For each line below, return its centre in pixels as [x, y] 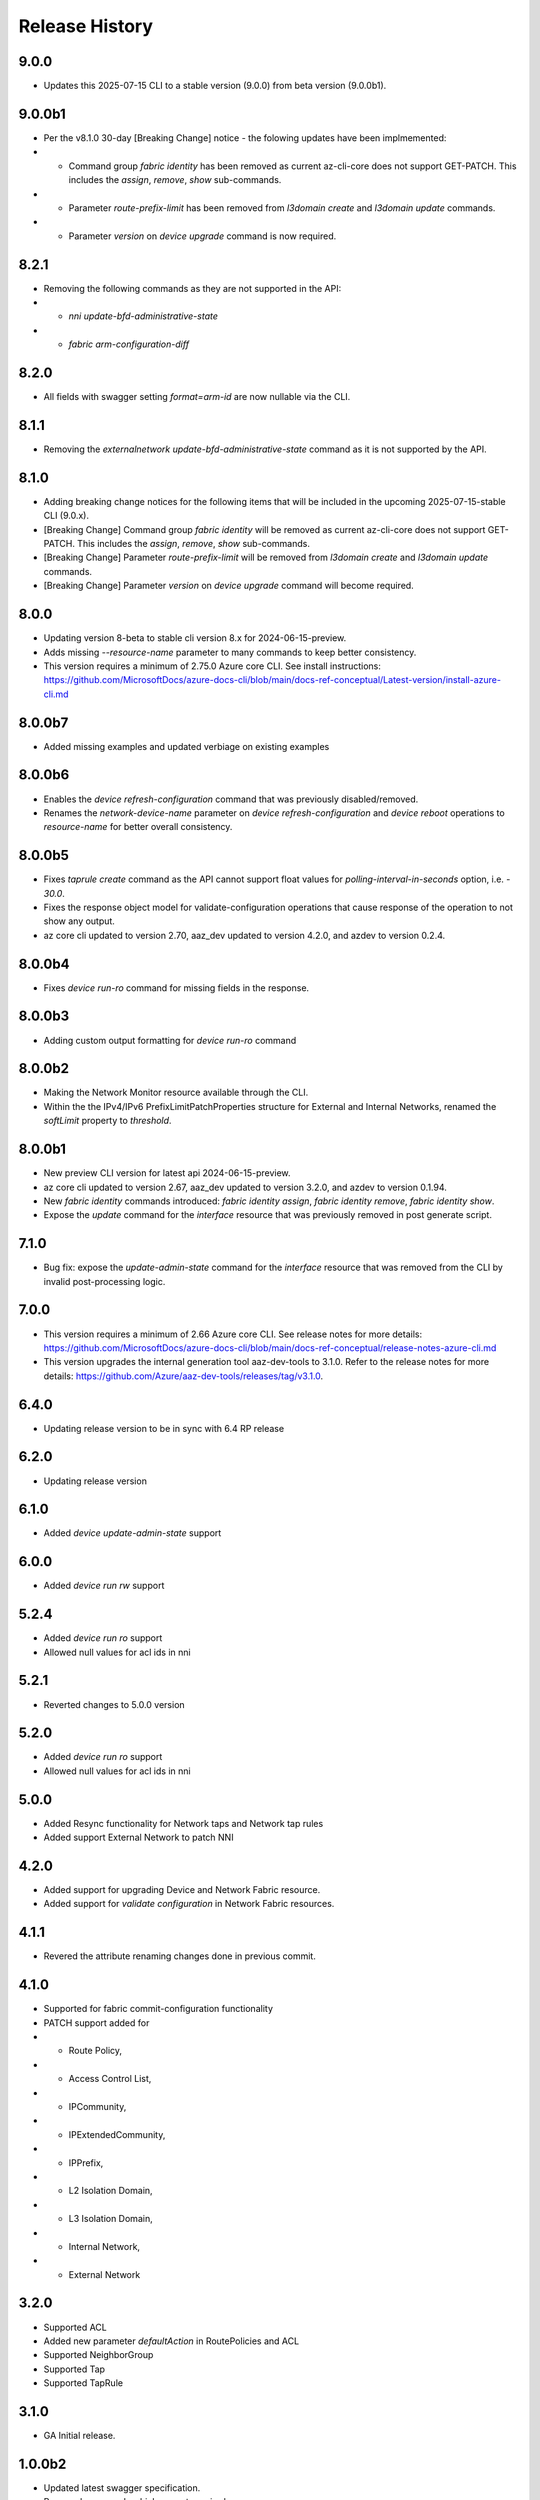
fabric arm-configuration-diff [129, 344]
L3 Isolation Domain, [111, 2219]
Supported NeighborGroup [98, 2355]
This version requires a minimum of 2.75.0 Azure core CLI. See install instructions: [212, 666]
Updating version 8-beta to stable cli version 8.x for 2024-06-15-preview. [195, 638]
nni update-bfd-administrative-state [143, 316]
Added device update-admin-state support [132, 1533]
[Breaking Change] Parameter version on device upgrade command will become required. [228, 586]
